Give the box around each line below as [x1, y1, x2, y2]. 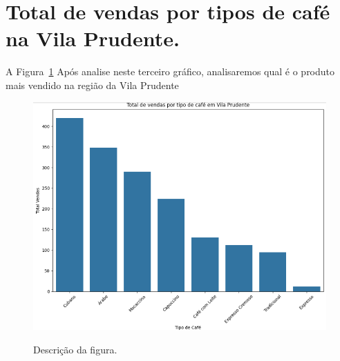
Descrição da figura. [33, 342, 117, 356]
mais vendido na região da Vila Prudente [6, 77, 179, 92]
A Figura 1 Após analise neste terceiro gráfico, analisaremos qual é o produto [6, 64, 335, 79]
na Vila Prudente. [6, 24, 180, 52]
